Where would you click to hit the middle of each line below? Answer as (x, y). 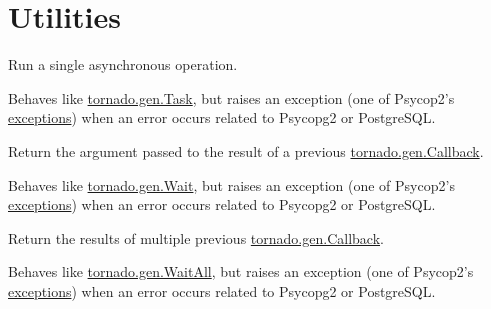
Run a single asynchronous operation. (123, 64)
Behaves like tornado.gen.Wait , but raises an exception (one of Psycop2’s (231, 184)
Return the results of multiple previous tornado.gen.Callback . (196, 237)
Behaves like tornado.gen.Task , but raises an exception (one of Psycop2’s (231, 97)
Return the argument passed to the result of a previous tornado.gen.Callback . (246, 150)
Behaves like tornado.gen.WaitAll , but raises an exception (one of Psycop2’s (241, 271)
